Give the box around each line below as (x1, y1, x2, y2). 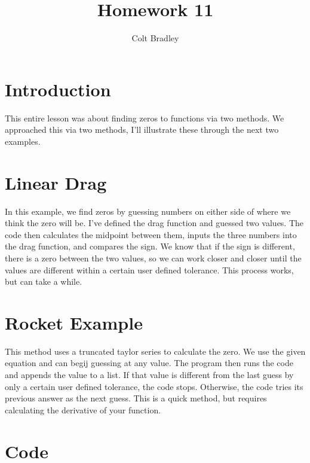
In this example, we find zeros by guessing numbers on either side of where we (5, 205, 291, 217)
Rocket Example (5, 310, 143, 334)
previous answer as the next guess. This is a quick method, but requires (5, 392, 267, 404)
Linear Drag (5, 170, 107, 194)
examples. (5, 135, 41, 147)
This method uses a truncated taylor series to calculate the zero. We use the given (5, 345, 306, 357)
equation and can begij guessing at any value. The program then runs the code (5, 357, 293, 369)
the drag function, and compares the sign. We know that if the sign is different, (5, 240, 295, 252)
